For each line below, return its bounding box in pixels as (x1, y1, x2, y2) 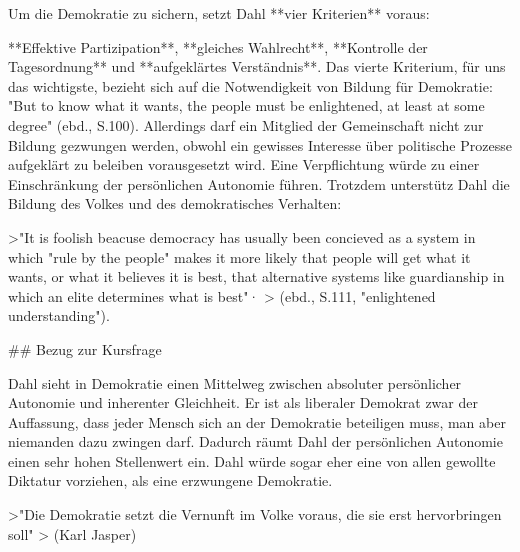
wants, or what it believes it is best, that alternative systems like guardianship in (8, 266, 505, 287)
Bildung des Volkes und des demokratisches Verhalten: (8, 193, 342, 214)
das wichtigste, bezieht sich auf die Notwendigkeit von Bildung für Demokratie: (8, 75, 493, 96)
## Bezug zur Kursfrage (8, 338, 162, 359)
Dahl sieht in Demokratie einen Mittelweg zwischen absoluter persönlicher (8, 372, 462, 393)
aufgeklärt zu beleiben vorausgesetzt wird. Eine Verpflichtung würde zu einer (8, 154, 480, 175)
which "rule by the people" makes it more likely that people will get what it (8, 246, 471, 267)
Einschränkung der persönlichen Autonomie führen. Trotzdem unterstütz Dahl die (8, 173, 510, 194)
